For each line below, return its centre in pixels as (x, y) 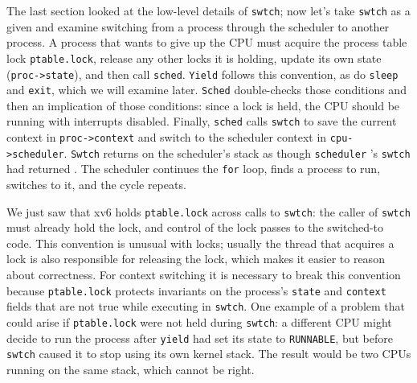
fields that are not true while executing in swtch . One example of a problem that (206, 306)
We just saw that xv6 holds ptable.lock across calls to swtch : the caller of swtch (208, 211)
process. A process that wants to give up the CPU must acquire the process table (207, 42)
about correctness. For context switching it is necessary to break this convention (204, 275)
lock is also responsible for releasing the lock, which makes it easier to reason (196, 259)
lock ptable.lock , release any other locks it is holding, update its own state (194, 58)
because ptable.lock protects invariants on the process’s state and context (196, 290)
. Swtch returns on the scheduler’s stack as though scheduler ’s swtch (237, 152)
